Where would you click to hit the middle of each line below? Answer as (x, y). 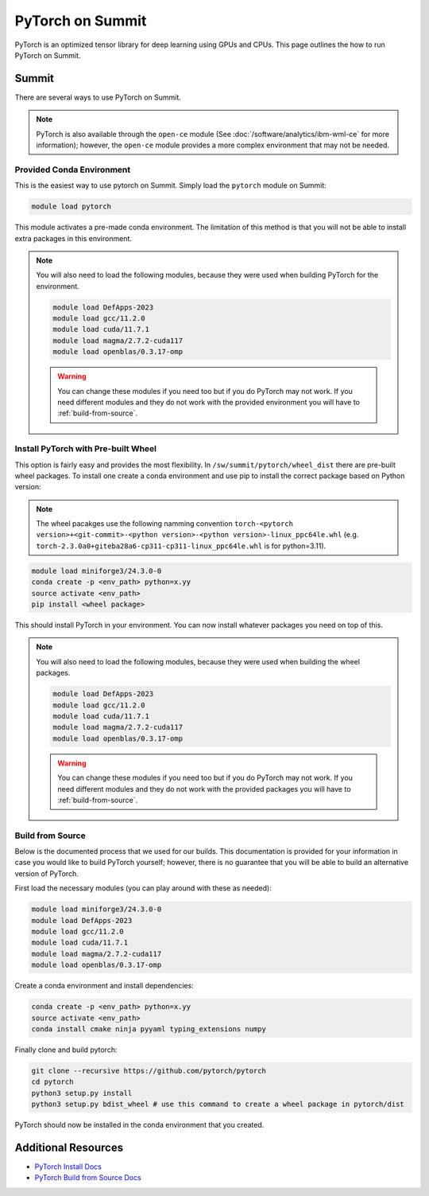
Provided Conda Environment (73, 169)
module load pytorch (71, 206)
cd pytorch (52, 1082)
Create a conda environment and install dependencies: (104, 986)
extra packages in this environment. (73, 238)
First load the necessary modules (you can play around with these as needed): (143, 888)
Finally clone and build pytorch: (66, 1050)
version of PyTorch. (46, 873)
